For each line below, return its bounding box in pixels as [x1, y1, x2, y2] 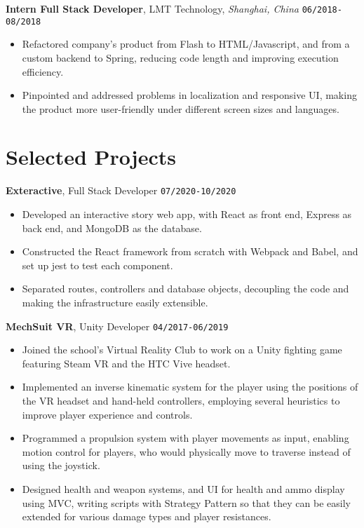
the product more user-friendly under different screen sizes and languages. [22, 101, 339, 116]
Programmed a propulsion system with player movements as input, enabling [22, 431, 349, 445]
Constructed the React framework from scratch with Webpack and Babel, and [22, 244, 358, 259]
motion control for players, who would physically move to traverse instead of [22, 444, 351, 459]
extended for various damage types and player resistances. [22, 509, 271, 524]
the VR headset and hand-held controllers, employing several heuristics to [22, 393, 340, 408]
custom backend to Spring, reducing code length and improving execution [22, 50, 339, 65]
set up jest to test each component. [22, 257, 173, 272]
